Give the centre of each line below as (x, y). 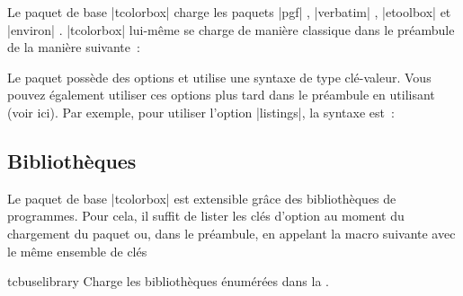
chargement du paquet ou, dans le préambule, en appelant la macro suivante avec (231, 233)
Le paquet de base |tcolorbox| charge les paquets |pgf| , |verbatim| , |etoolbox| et (229, 12)
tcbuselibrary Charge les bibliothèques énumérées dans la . (168, 281)
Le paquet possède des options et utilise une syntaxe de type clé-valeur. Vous (219, 77)
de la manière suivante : (74, 47)
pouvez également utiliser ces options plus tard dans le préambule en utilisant (221, 95)
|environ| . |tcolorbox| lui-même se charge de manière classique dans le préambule (231, 29)
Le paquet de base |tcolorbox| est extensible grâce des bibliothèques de (202, 198)
